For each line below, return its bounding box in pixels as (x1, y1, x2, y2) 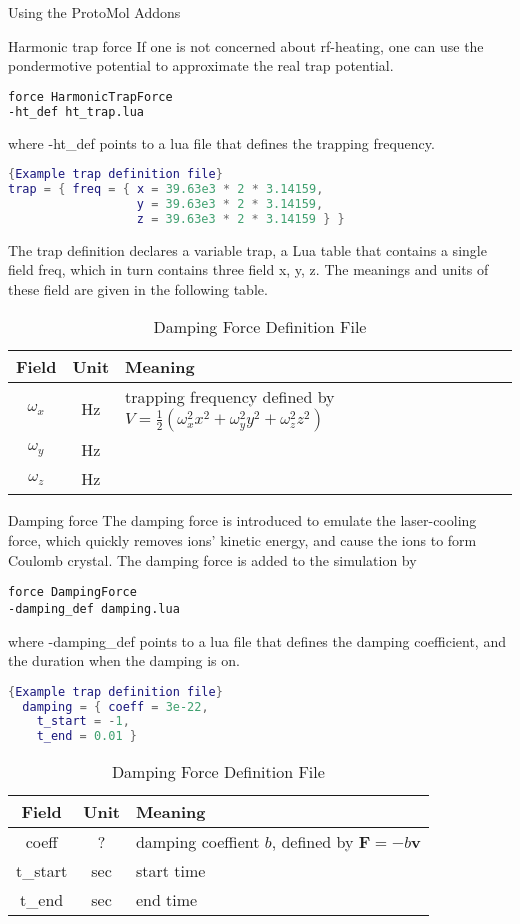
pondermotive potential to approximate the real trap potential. (8, 55, 394, 76)
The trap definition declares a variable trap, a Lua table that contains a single (8, 239, 487, 260)
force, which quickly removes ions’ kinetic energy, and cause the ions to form (8, 530, 477, 550)
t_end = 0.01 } (36, 729, 137, 744)
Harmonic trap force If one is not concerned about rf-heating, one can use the (8, 35, 484, 56)
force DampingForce (8, 585, 137, 600)
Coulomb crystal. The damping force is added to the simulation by (8, 549, 417, 570)
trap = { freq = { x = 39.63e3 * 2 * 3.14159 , (8, 182, 324, 196)
